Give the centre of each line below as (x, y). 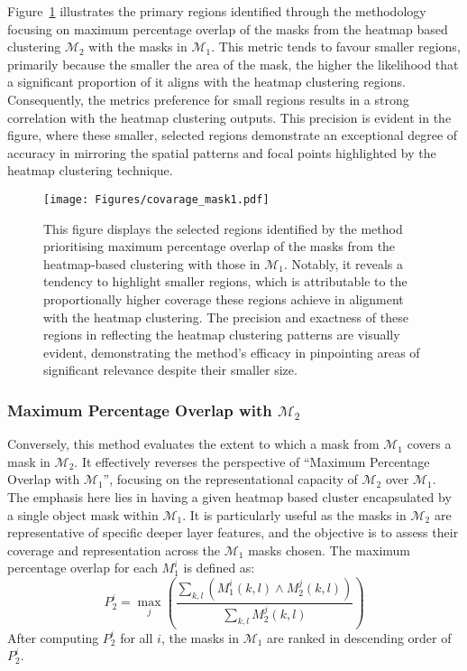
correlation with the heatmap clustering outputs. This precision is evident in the (229, 117)
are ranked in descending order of (359, 637)
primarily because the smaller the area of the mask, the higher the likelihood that (233, 64)
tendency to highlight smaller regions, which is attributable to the (225, 281)
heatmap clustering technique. (90, 170)
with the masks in (138, 47)
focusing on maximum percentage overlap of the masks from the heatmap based (228, 28)
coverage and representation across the (114, 550)
